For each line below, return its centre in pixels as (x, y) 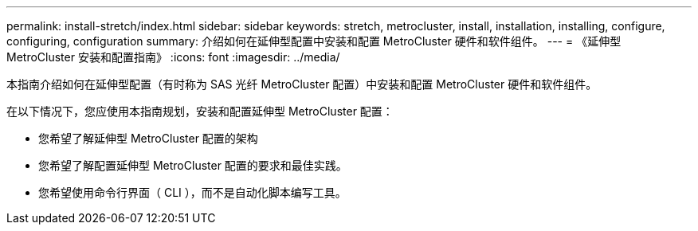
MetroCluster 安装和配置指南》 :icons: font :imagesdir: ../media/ (173, 57)
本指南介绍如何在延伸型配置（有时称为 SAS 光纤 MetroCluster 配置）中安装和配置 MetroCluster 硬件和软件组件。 (302, 84)
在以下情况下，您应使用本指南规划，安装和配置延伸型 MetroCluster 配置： (200, 111)
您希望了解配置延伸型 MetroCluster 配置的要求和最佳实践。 (193, 165)
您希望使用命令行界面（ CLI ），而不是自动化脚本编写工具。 (192, 192)
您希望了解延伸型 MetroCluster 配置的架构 (148, 138)
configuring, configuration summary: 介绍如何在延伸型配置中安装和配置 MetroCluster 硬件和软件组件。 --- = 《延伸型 (314, 41)
